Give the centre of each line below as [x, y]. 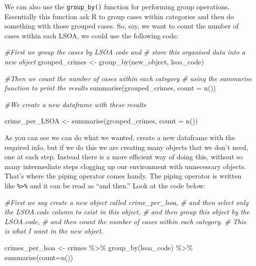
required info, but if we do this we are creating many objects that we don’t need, [126, 147]
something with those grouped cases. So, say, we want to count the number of [122, 26]
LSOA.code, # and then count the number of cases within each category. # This [125, 221]
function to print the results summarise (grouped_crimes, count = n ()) [110, 88]
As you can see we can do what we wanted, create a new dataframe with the [120, 137]
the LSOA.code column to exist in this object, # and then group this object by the [127, 212]
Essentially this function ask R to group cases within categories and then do [119, 16]
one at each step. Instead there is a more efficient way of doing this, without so [124, 157]
